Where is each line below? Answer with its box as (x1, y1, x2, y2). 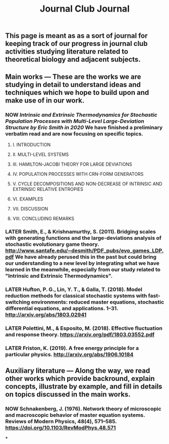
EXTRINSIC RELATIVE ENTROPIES (12, 186, 83, 192)
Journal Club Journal (39, 3, 130, 15)
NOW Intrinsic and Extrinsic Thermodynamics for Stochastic (5, 111, 157, 118)
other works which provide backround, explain (5, 374, 155, 383)
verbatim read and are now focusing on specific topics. (5, 130, 144, 137)
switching (5, 299, 30, 306)
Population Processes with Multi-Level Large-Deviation (5, 117, 145, 124)
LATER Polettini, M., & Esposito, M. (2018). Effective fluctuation (5, 324, 163, 331)
